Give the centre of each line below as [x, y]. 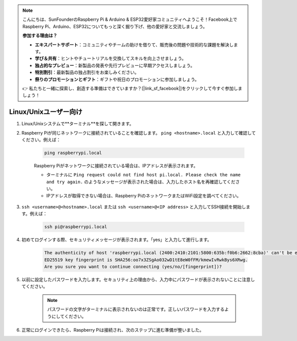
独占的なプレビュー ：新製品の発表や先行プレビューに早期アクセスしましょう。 [115, 65]
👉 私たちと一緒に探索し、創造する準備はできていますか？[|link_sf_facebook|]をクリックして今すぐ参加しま [132, 88]
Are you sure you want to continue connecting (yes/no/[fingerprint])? [133, 267]
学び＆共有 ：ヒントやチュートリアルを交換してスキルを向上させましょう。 [111, 58]
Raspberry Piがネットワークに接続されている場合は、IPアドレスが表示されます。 [116, 165]
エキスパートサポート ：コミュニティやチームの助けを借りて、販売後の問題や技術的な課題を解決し [134, 45]
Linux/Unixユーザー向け [46, 112]
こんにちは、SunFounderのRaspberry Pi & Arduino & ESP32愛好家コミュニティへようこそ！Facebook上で [130, 19]
